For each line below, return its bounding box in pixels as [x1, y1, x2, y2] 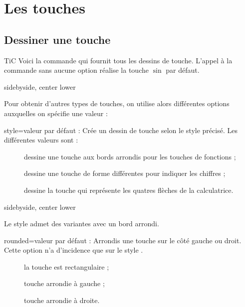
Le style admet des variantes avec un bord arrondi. [4, 218, 159, 229]
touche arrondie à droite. [24, 295, 100, 306]
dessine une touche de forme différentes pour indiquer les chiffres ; [24, 168, 226, 178]
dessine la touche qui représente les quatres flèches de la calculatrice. [24, 184, 234, 195]
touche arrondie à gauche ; [24, 278, 105, 289]
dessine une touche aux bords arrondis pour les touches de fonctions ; [24, 151, 236, 161]
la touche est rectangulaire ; [24, 261, 109, 272]
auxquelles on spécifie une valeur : [4, 108, 108, 118]
